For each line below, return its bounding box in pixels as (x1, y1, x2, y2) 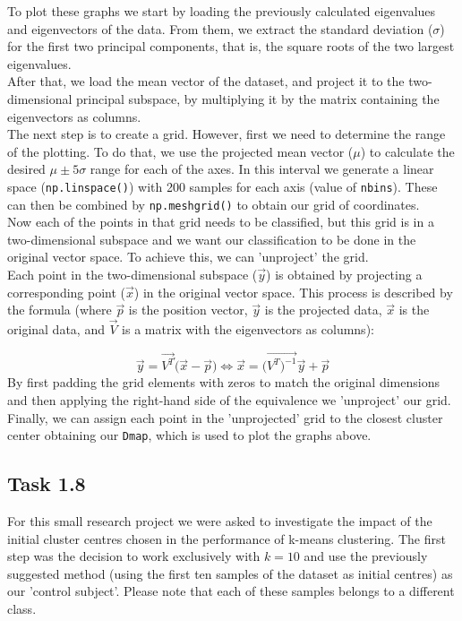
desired (7, 160, 46, 178)
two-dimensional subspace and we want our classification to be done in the (7, 229, 416, 248)
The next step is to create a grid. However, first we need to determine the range (7, 125, 446, 143)
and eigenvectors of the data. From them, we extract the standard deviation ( (7, 19, 433, 38)
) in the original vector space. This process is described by (133, 282, 453, 301)
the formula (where (7, 300, 112, 319)
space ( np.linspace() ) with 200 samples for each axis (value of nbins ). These (7, 177, 438, 195)
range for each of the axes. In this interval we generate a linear (90, 160, 434, 178)
